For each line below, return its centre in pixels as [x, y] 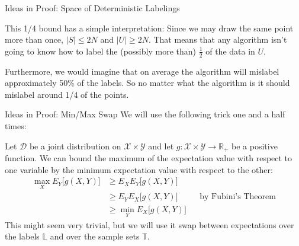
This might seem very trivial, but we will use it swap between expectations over [149, 224]
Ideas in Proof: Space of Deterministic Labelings [92, 8]
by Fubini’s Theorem [238, 197]
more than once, [34, 39]
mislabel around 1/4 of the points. [67, 94]
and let [161, 146]
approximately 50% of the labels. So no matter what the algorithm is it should [147, 83]
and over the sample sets [95, 236]
